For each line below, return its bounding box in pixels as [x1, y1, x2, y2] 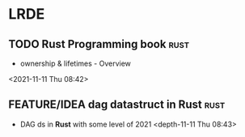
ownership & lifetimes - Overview [19, 58, 132, 68]
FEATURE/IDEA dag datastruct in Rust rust [8, 98, 226, 112]
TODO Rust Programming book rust [8, 37, 190, 51]
